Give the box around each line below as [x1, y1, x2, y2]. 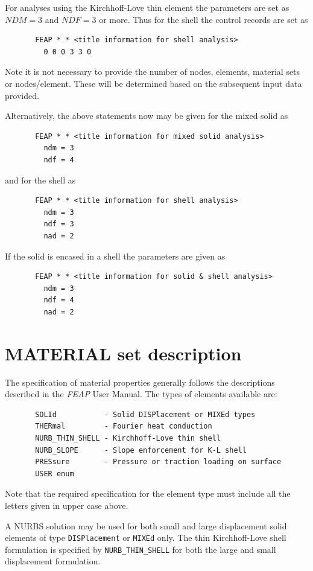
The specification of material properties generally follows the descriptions [5, 375, 275, 388]
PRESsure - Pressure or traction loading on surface [35, 458, 282, 467]
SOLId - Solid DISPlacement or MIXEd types [35, 410, 256, 419]
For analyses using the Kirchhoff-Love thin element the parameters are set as [5, 1, 289, 13]
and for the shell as [5, 173, 76, 186]
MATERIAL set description [5, 340, 242, 365]
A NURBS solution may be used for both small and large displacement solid [5, 519, 287, 532]
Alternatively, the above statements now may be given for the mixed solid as [5, 109, 288, 122]
